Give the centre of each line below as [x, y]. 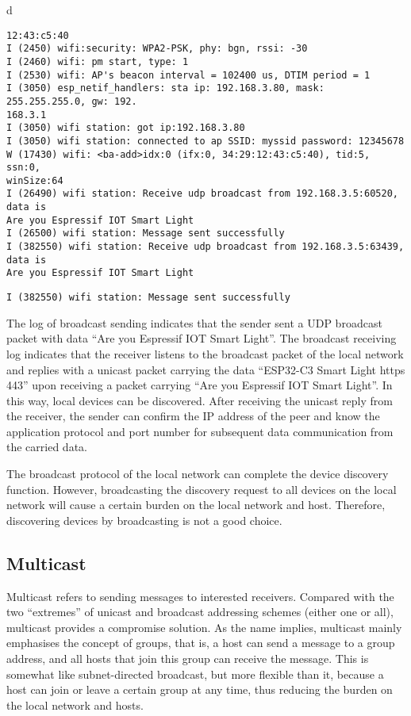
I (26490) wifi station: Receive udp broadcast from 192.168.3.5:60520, [202, 194]
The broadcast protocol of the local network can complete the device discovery [198, 474]
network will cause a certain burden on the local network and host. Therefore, [196, 505]
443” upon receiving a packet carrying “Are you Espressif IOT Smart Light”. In [200, 385]
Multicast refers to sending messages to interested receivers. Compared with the [200, 596]
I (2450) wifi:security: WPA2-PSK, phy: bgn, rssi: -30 [157, 49]
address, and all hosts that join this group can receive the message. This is [188, 659]
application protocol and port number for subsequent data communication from [200, 431]
